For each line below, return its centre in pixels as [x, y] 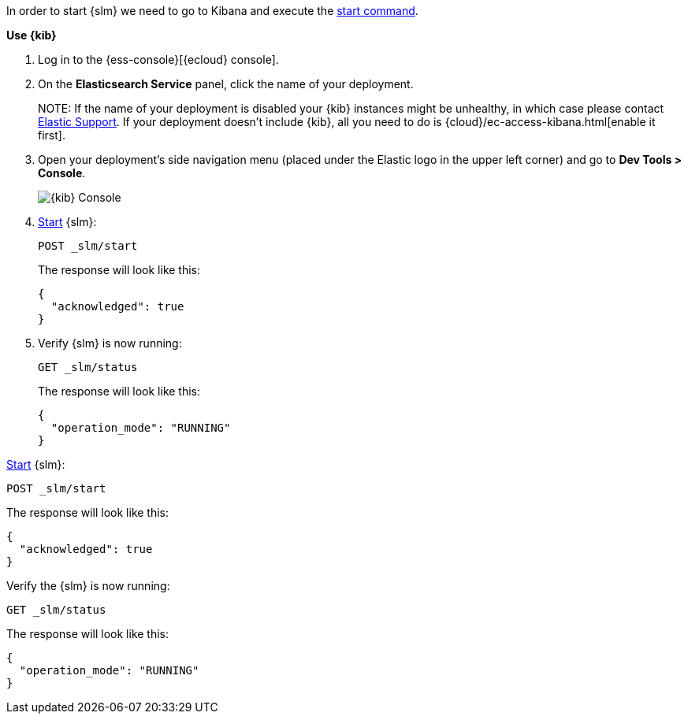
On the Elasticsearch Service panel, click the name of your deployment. [226, 84]
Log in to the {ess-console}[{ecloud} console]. [158, 59]
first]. [52, 135]
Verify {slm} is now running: [110, 343]
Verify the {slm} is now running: [88, 586]
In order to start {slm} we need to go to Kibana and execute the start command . [212, 11]
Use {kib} [32, 35]
